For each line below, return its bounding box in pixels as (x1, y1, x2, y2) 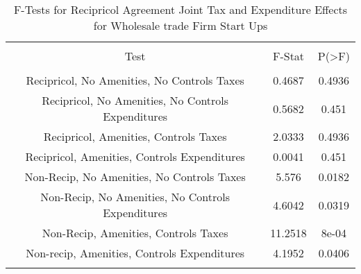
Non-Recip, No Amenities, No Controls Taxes (24, 169, 246, 185)
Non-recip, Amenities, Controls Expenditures (26, 245, 245, 261)
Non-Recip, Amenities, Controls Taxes (42, 225, 228, 241)
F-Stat (272, 48, 305, 64)
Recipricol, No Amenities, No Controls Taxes (26, 72, 244, 88)
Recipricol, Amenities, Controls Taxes (43, 128, 227, 144)
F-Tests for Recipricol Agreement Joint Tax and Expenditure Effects (13, 1, 348, 17)
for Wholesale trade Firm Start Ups (93, 17, 268, 33)
